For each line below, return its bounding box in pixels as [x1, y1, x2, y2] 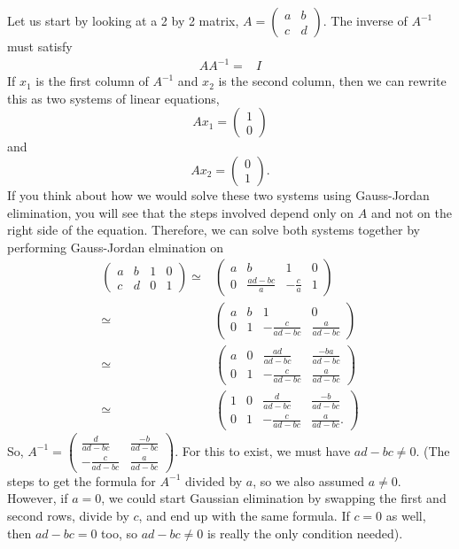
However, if [7, 489, 68, 507]
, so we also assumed [253, 471, 365, 490]
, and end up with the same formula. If [138, 506, 350, 525]
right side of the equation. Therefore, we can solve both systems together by [7, 220, 421, 239]
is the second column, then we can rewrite [218, 72, 447, 90]
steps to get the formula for [7, 471, 156, 490]
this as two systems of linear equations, [7, 89, 220, 107]
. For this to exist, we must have [175, 441, 351, 460]
